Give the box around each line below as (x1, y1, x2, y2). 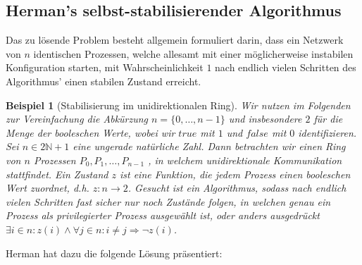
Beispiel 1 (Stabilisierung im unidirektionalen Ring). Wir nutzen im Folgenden (6, 97, 351, 112)
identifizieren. (298, 125, 357, 140)
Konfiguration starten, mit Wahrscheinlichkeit (6, 60, 204, 75)
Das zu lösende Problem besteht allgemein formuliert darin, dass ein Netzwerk (6, 32, 344, 47)
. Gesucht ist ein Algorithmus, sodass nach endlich (127, 180, 347, 195)
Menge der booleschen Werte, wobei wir (6, 125, 175, 140)
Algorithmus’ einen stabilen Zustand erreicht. (6, 73, 201, 88)
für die (313, 111, 343, 126)
